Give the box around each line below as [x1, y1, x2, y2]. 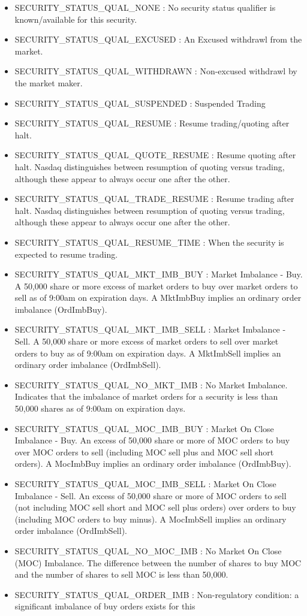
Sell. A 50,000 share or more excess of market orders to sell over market [14, 335, 279, 348]
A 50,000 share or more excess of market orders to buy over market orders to [14, 279, 298, 292]
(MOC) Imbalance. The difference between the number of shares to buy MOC [14, 556, 302, 569]
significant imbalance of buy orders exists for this [14, 600, 195, 612]
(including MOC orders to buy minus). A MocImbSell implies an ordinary [14, 512, 287, 525]
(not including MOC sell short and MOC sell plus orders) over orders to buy [14, 501, 296, 514]
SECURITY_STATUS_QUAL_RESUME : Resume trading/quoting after [14, 117, 290, 129]
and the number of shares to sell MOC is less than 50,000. [14, 568, 228, 581]
